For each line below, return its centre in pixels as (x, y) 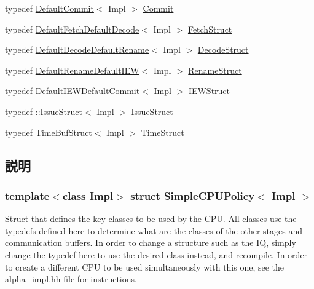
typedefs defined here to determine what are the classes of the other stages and (154, 230)
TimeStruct (163, 132)
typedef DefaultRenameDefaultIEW (72, 70)
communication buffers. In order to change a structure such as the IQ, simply (151, 243)
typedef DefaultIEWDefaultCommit (73, 91)
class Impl (88, 195)
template (27, 195)
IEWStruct (209, 91)
